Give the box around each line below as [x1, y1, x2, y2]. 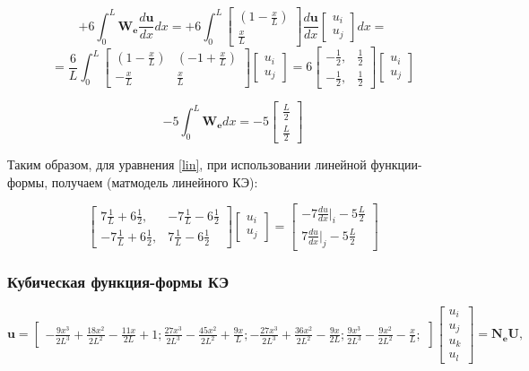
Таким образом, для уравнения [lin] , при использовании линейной [7, 154, 367, 173]
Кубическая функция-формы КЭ [7, 270, 230, 292]
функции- [370, 154, 422, 173]
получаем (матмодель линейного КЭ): [51, 172, 258, 191]
